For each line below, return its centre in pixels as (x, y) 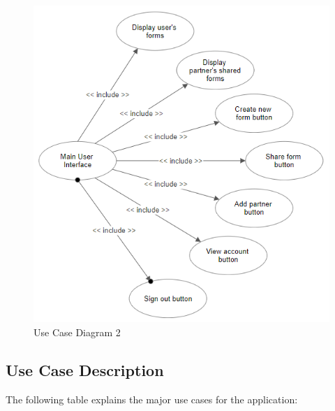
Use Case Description (85, 369)
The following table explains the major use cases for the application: (152, 399)
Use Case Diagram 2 (77, 332)
